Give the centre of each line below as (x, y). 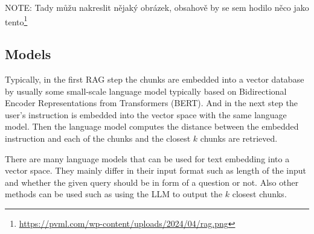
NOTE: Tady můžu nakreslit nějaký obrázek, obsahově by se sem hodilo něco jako (157, 7)
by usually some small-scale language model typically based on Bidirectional (146, 91)
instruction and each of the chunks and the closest (98, 138)
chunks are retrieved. (239, 138)
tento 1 (16, 21)
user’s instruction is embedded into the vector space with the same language (146, 114)
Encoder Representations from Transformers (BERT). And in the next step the (151, 103)
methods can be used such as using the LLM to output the (114, 194)
